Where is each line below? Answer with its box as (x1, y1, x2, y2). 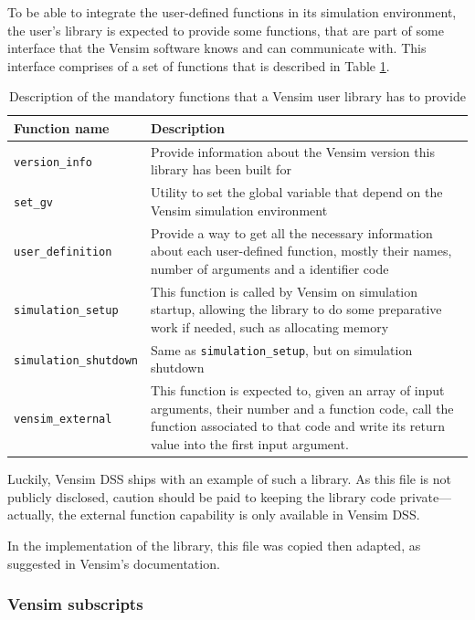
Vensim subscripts (7, 593, 143, 615)
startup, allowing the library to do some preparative (151, 299, 442, 319)
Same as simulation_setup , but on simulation (151, 340, 413, 359)
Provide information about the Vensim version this (151, 142, 435, 161)
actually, (7, 505, 55, 524)
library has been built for (151, 160, 291, 179)
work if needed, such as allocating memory (151, 317, 389, 336)
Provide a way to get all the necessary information (151, 223, 433, 242)
